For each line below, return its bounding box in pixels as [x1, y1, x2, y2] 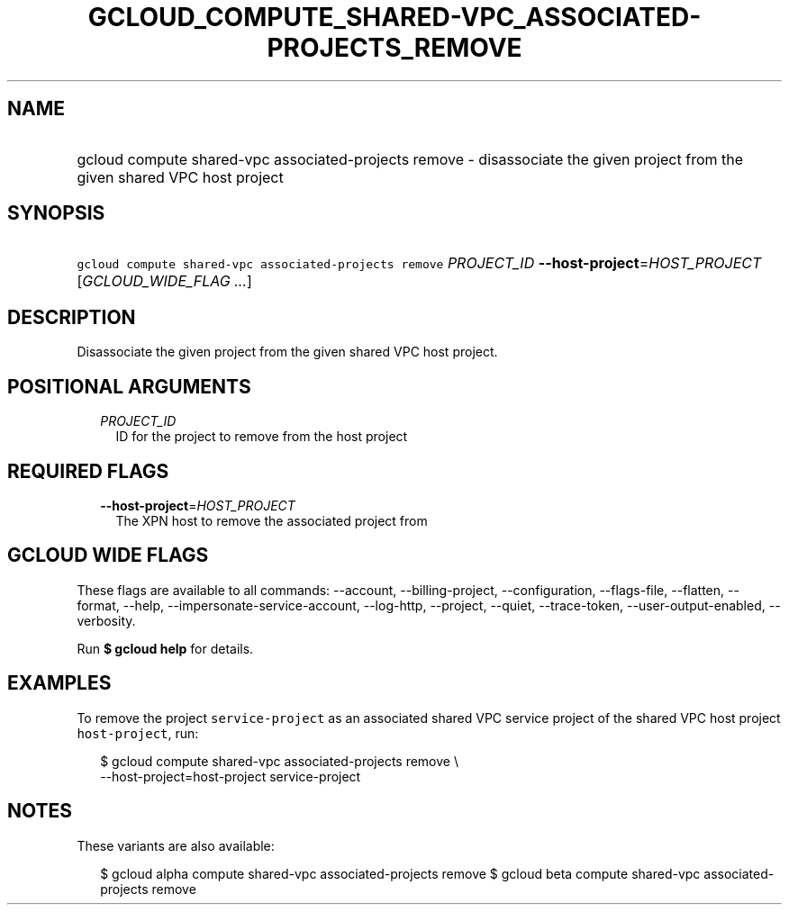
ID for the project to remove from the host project [115, 429, 408, 445]
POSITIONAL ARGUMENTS [7, 375, 251, 398]
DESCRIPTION [7, 305, 136, 329]
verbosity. [77, 612, 136, 628]
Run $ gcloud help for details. [77, 640, 254, 656]
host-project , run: [77, 725, 199, 741]
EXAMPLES [7, 672, 112, 695]
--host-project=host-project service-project [100, 768, 361, 784]
